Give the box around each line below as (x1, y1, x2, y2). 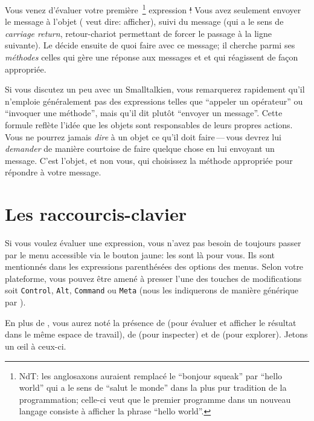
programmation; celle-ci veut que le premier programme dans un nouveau (19, 393, 291, 405)
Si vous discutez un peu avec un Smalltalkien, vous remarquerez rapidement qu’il (5, 83, 305, 96)
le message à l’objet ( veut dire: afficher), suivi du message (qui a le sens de (5, 15, 284, 28)
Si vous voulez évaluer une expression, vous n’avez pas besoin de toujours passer (5, 237, 301, 249)
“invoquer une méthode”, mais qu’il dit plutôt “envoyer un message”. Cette (5, 106, 283, 119)
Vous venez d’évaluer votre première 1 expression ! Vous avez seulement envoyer (5, 2, 301, 16)
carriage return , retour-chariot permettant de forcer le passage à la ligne (5, 27, 272, 39)
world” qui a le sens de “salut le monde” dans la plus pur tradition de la (19, 381, 287, 394)
